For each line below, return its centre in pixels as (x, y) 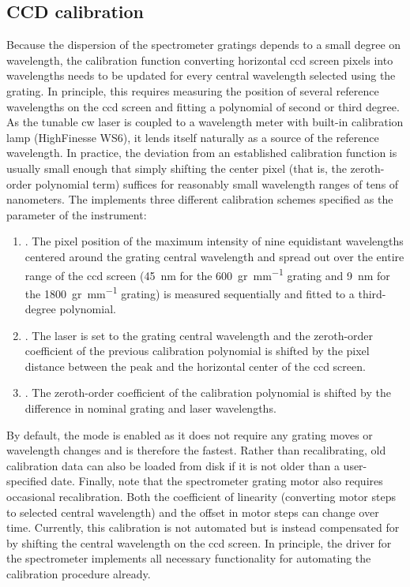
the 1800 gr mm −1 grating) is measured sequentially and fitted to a (190, 292)
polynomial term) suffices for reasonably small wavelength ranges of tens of (217, 183)
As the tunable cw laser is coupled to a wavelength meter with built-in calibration (205, 122)
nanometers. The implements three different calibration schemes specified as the (200, 199)
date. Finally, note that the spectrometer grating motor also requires (217, 481)
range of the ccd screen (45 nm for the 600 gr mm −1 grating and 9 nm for (207, 274)
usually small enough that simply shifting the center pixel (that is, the (177, 168)
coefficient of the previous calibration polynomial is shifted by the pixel (197, 351)
